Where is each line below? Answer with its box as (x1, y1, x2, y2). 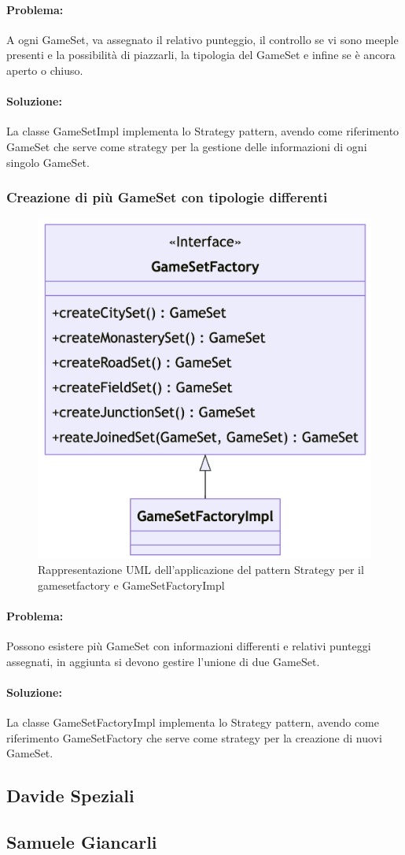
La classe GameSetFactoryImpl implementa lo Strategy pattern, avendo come (6, 714, 379, 731)
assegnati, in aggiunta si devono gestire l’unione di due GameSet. (6, 653, 320, 669)
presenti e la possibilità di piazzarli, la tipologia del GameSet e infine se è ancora (6, 46, 396, 63)
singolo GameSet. (6, 154, 90, 170)
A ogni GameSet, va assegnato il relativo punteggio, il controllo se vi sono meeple (6, 31, 399, 47)
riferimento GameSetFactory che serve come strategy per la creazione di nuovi (6, 729, 382, 746)
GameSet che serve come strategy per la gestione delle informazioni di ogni (6, 138, 367, 154)
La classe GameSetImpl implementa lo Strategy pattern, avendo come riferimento (6, 123, 399, 139)
